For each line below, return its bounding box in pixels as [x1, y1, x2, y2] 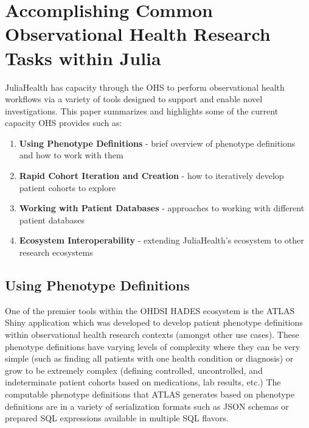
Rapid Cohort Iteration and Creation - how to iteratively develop [19, 169, 284, 182]
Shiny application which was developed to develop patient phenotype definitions [5, 316, 303, 329]
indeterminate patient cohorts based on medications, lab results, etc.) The [5, 376, 281, 388]
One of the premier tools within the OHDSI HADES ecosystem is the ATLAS [5, 304, 295, 317]
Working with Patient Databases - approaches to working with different [19, 202, 305, 214]
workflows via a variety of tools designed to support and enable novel [5, 93, 263, 105]
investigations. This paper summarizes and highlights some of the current [5, 104, 279, 117]
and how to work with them [19, 149, 123, 161]
